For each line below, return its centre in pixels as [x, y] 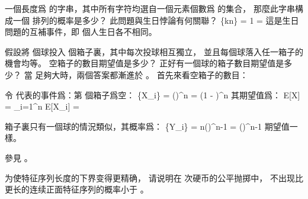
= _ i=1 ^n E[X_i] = [42, 106]
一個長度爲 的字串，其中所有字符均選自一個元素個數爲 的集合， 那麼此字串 [150, 8]
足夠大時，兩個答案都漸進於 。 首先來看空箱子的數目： [142, 74]
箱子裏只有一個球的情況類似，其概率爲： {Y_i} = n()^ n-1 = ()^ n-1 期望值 [147, 126]
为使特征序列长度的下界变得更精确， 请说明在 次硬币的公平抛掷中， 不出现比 [154, 177]
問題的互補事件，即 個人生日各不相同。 [81, 32]
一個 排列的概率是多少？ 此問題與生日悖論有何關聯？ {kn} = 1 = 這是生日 [156, 20]
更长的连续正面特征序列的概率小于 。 [77, 189]
